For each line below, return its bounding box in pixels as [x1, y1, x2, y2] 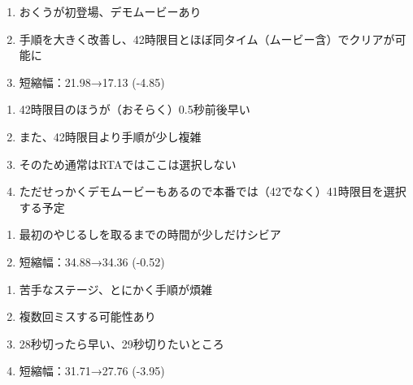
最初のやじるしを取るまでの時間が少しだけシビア [19, 226, 281, 243]
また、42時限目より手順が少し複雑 [19, 128, 202, 145]
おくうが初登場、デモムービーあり [19, 3, 202, 19]
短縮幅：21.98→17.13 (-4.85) [19, 73, 165, 90]
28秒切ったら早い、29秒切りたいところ [19, 335, 224, 352]
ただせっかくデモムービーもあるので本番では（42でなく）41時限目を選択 [19, 183, 406, 200]
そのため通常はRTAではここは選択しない [19, 155, 237, 172]
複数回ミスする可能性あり [19, 308, 156, 325]
